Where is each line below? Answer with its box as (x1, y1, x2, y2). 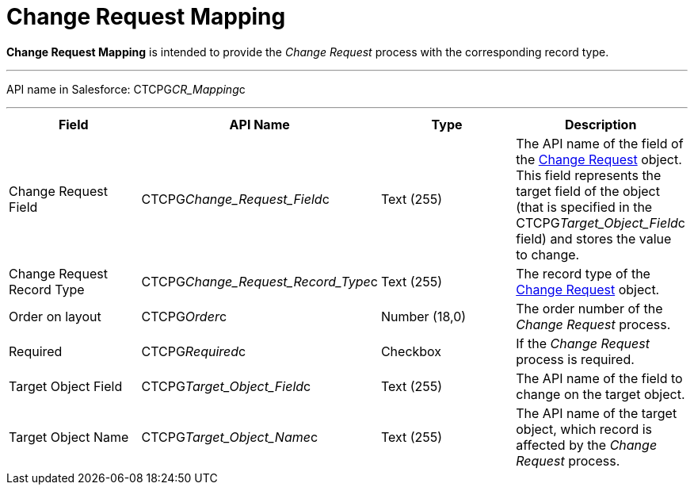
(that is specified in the (516, 198, 653, 215)
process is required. (516, 351, 635, 367)
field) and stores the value (516, 230, 672, 247)
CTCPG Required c (141, 343, 246, 359)
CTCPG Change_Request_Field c (141, 190, 330, 207)
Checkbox (380, 343, 442, 359)
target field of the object (516, 182, 660, 199)
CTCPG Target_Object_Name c (141, 428, 318, 445)
